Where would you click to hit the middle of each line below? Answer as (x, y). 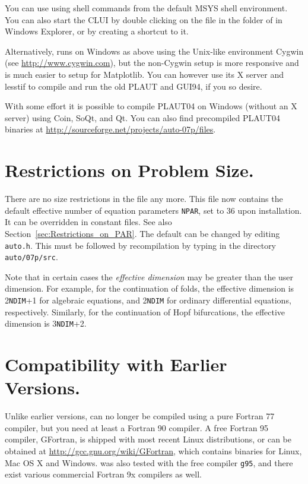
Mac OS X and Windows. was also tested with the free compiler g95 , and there (149, 462)
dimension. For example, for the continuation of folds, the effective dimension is (150, 288)
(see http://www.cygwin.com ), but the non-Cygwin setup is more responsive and (152, 63)
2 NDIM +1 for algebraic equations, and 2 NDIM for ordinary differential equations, (148, 300)
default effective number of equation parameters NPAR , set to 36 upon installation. (153, 210)
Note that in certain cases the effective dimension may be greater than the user (149, 276)
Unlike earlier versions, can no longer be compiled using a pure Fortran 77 (140, 416)
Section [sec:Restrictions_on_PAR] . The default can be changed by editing (142, 233)
